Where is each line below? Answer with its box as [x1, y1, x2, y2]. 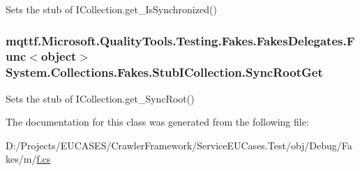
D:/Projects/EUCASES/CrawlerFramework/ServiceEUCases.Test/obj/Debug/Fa [6, 137, 352, 152]
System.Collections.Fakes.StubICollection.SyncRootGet [6, 64, 323, 81]
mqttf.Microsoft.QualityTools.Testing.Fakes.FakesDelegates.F [6, 31, 355, 49]
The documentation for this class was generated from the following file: [6, 114, 309, 129]
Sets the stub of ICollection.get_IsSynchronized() [6, 2, 217, 16]
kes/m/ [6, 151, 37, 166]
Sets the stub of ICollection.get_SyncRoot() [6, 91, 195, 105]
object [40, 47, 77, 65]
